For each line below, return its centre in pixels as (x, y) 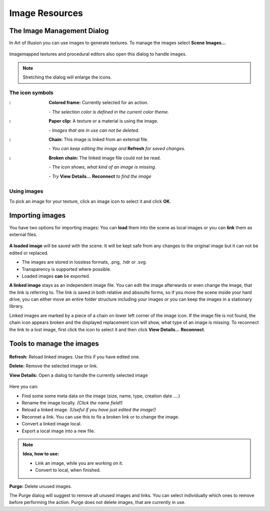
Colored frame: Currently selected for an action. (98, 103)
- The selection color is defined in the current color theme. (109, 112)
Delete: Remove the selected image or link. (54, 366)
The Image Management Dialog (59, 31)
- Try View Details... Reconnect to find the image (100, 176)
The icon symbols (31, 93)
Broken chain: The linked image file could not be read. (105, 158)
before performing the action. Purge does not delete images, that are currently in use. (97, 502)
